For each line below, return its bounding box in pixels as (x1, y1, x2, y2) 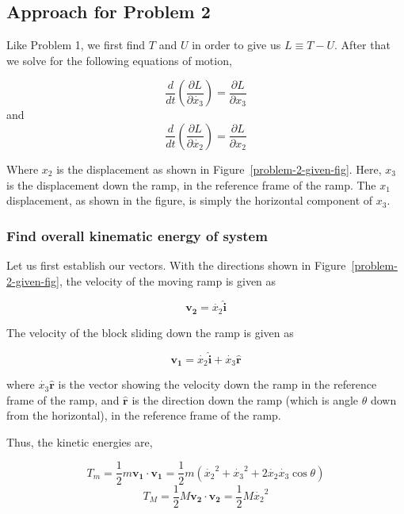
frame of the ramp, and (6, 391, 120, 408)
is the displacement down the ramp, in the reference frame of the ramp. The (6, 176, 376, 193)
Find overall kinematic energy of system (6, 225, 268, 245)
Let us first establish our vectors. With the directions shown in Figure (6, 256, 346, 273)
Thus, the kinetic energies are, (6, 433, 153, 450)
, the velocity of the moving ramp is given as (59, 272, 276, 289)
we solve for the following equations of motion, (6, 52, 232, 68)
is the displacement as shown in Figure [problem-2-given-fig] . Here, (56, 160, 382, 177)
